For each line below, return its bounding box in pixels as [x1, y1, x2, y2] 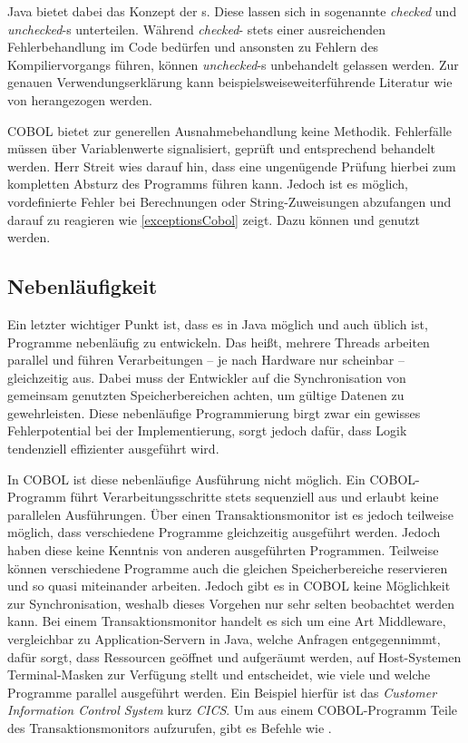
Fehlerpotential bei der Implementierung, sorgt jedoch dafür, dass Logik [7, 421, 407, 440]
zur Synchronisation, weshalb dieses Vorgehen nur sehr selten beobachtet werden [7, 593, 455, 612]
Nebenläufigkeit [7, 272, 158, 300]
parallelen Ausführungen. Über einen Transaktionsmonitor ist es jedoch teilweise [7, 504, 453, 523]
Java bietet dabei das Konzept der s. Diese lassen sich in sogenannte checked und [7, 2, 457, 20]
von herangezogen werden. [7, 90, 152, 109]
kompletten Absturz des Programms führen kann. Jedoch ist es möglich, [7, 174, 408, 193]
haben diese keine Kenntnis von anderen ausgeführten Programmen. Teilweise [7, 541, 439, 560]
